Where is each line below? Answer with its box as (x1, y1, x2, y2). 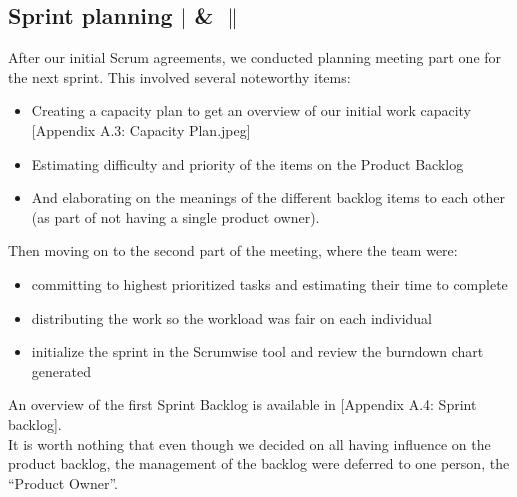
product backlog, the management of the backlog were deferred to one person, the (8, 453, 510, 474)
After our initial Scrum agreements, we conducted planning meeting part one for (8, 47, 502, 68)
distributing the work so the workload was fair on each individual (31, 307, 432, 328)
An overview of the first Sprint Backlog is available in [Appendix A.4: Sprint (8, 394, 477, 415)
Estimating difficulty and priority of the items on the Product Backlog (31, 153, 464, 174)
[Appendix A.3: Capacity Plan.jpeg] (31, 119, 251, 140)
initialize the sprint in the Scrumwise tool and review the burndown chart (31, 341, 484, 362)
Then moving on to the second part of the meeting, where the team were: (8, 240, 458, 261)
